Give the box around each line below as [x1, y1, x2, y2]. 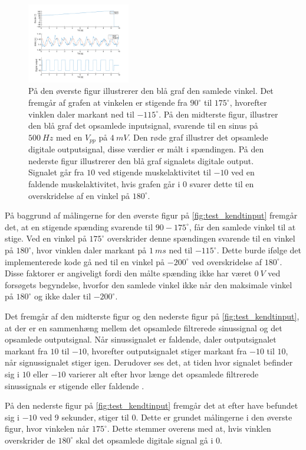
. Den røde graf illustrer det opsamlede [128, 131, 268, 143]
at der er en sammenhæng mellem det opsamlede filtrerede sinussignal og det [5, 321, 282, 334]
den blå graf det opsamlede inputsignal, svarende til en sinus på [28, 119, 258, 132]
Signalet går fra [28, 166, 84, 178]
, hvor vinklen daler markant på [31, 244, 147, 256]
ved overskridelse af [192, 255, 262, 268]
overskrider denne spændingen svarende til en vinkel [107, 232, 295, 244]
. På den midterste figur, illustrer [159, 107, 278, 120]
